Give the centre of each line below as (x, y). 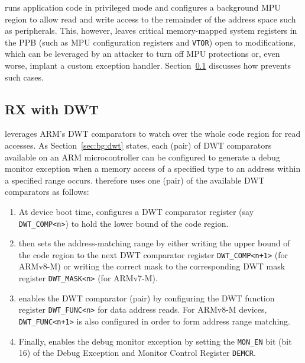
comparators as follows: (47, 192)
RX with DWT (52, 109)
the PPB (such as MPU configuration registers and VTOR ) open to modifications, (150, 42)
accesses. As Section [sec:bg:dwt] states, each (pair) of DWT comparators (138, 145)
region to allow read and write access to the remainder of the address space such (150, 19)
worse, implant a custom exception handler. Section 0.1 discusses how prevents (148, 65)
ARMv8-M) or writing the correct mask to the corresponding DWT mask (152, 266)
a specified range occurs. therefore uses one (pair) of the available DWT (135, 180)
